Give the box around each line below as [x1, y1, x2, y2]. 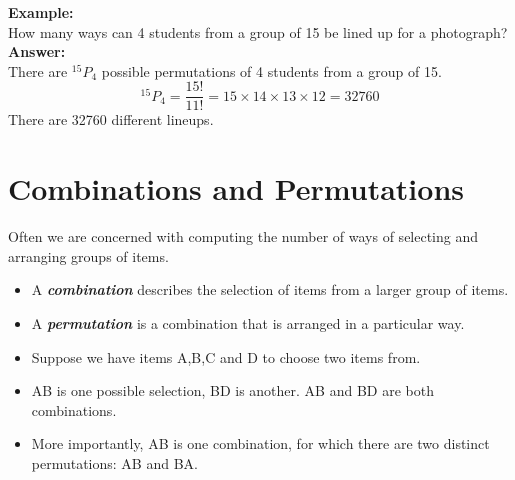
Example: [8, 2, 74, 22]
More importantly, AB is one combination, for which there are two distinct [31, 433, 490, 454]
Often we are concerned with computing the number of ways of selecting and [8, 226, 479, 247]
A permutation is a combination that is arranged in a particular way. [31, 312, 465, 333]
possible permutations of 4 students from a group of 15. [101, 60, 442, 81]
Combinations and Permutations [8, 168, 464, 209]
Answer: [8, 41, 66, 62]
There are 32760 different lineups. [8, 109, 214, 130]
